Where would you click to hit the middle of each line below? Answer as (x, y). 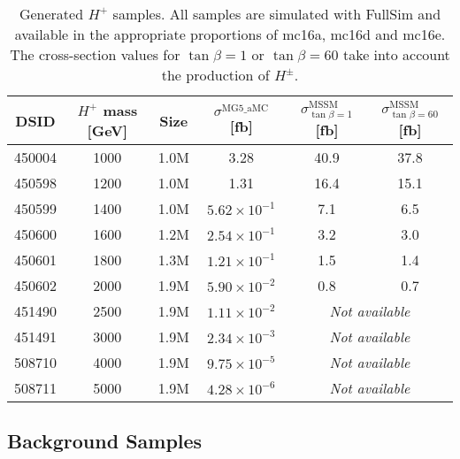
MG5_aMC (245, 108)
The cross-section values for (95, 54)
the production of (215, 75)
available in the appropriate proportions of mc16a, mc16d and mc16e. (230, 34)
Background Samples (105, 441)
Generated (51, 14)
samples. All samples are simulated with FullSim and (277, 14)
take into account (396, 54)
